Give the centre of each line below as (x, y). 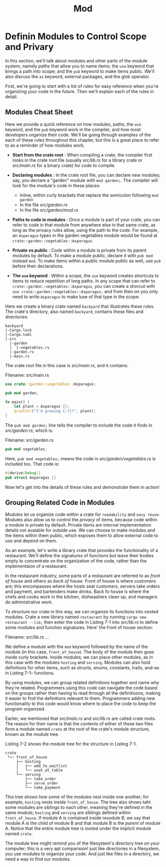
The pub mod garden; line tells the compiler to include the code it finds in (79, 425)
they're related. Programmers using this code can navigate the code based (81, 688)
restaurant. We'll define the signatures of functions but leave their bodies (80, 556)
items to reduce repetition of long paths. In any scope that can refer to (84, 281)
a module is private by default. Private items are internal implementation (78, 525)
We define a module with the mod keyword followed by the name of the (77, 647)
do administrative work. (29, 602)
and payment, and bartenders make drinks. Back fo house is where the (77, 592)
